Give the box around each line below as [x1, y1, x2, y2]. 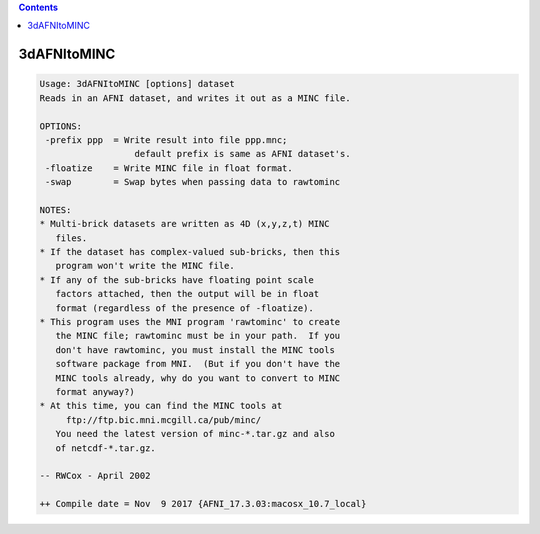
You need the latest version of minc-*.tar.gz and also [55, 428, 335, 440]
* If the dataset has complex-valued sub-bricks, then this [39, 246, 341, 258]
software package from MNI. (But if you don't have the [55, 358, 341, 370]
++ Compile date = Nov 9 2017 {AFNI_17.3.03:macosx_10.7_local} [39, 498, 367, 510]
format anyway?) [55, 386, 135, 397]
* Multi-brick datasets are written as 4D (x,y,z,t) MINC [39, 218, 330, 230]
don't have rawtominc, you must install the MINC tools [55, 344, 335, 355]
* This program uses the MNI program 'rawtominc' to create [39, 316, 341, 328]
